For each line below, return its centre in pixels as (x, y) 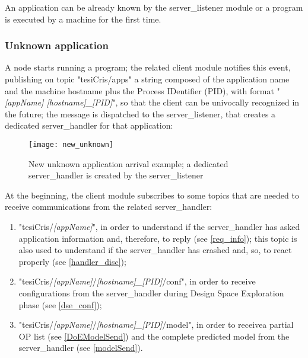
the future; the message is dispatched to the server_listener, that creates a (140, 114)
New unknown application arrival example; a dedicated (128, 163)
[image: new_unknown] (71, 144)
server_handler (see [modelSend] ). (81, 348)
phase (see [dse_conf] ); (60, 304)
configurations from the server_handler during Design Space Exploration (151, 293)
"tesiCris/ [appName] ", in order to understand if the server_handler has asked (159, 226)
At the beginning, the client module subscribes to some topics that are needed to (152, 195)
